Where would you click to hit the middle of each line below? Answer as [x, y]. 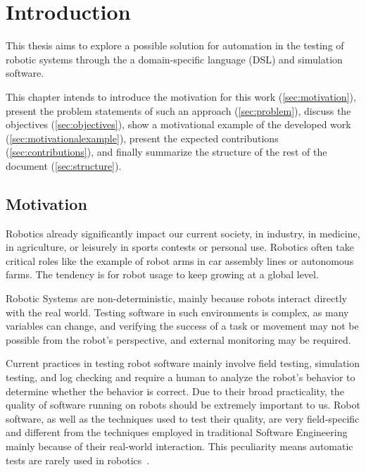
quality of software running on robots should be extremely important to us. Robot [183, 405]
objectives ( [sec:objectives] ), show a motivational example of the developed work [178, 124]
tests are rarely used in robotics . [78, 460]
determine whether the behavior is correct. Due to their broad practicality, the [175, 391]
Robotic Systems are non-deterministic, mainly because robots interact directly [176, 298]
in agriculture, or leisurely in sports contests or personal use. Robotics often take [180, 247]
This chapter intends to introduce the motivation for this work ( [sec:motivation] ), [181, 96]
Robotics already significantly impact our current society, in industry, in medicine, [183, 233]
